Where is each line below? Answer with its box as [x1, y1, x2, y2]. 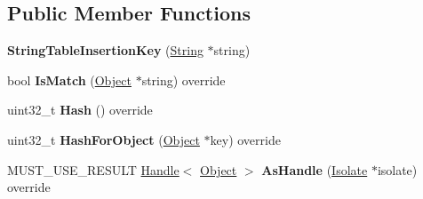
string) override [141, 70, 226, 89]
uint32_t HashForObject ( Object [7, 130, 200, 148]
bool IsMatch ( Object [7, 70, 132, 89]
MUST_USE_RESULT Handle [7, 160, 180, 179]
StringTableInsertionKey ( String [7, 41, 204, 60]
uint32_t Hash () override [7, 100, 153, 119]
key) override [210, 130, 281, 148]
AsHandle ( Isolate [261, 160, 368, 179]
